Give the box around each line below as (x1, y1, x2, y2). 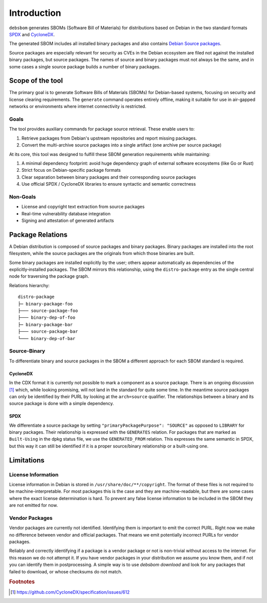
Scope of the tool (9, 77, 63, 85)
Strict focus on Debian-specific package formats (21, 167, 121, 173)
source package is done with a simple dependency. (9, 401, 114, 406)
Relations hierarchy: (9, 282, 50, 288)
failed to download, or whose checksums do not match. (9, 568, 123, 574)
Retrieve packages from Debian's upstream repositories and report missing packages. (21, 135, 197, 141)
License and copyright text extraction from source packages (21, 203, 145, 210)
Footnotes (9, 578, 35, 585)
